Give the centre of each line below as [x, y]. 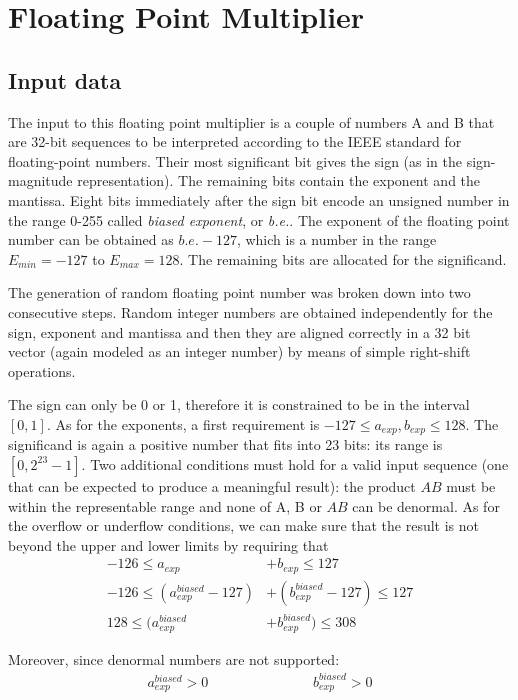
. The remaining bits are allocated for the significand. [343, 258]
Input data [65, 79]
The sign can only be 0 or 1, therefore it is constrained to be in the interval [239, 404]
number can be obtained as [91, 239]
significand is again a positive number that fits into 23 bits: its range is [225, 444]
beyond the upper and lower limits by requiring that [168, 544]
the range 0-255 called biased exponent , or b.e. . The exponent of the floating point [259, 219]
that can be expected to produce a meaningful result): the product [212, 485]
